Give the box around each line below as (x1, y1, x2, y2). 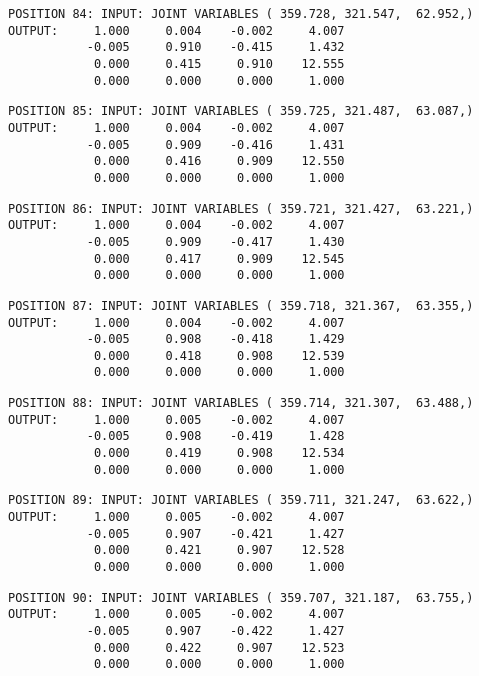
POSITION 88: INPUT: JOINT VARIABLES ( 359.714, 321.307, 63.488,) (8, 396, 474, 411)
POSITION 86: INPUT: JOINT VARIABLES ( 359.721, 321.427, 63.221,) (8, 201, 474, 216)
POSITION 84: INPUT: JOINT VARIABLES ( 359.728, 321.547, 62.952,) (8, 7, 474, 21)
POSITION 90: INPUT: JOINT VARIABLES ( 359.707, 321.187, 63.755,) (8, 590, 474, 605)
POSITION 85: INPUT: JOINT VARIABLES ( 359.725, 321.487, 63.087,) (8, 104, 474, 119)
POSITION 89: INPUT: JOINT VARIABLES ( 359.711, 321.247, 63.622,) (8, 493, 474, 508)
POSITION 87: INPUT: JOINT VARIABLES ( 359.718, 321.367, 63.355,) (8, 298, 474, 313)
